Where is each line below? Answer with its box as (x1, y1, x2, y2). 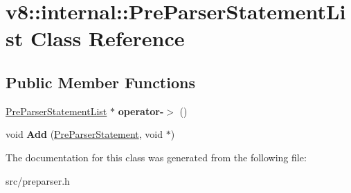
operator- (118, 103, 164, 118)
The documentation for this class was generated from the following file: (6, 150, 307, 164)
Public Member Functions (6, 71, 195, 92)
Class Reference (30, 24, 185, 52)
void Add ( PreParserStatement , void (6, 127, 163, 141)
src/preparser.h (6, 173, 70, 187)
